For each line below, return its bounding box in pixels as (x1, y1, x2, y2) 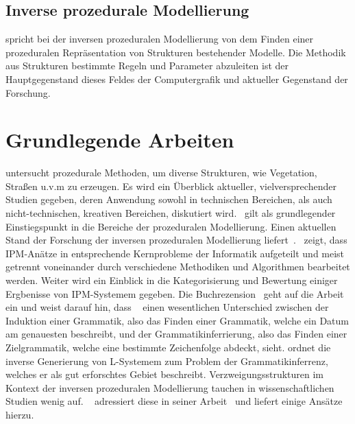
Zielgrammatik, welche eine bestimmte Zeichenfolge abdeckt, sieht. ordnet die (5, 340, 331, 355)
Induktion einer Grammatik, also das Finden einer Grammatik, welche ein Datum (5, 313, 350, 327)
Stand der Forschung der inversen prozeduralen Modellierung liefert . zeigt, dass (5, 233, 347, 247)
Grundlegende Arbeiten (5, 126, 234, 154)
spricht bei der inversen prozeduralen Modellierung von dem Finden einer (5, 32, 314, 46)
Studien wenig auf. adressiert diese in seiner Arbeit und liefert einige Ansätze (5, 394, 343, 408)
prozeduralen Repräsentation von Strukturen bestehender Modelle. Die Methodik (5, 45, 346, 59)
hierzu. (5, 407, 34, 421)
